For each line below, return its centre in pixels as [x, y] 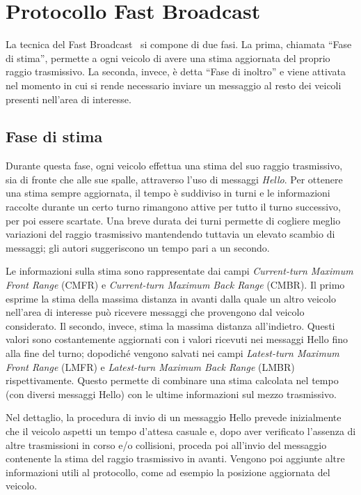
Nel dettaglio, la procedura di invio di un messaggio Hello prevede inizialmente [174, 417]
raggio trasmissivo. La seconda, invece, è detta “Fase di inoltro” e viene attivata [176, 71]
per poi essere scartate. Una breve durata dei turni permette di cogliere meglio [173, 220]
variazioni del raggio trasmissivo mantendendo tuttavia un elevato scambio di [170, 234]
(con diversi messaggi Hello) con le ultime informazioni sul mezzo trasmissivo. [171, 394]
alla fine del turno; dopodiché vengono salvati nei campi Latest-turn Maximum [173, 353]
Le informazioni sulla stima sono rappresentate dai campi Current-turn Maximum [179, 271]
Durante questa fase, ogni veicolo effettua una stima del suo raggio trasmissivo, [174, 166]
